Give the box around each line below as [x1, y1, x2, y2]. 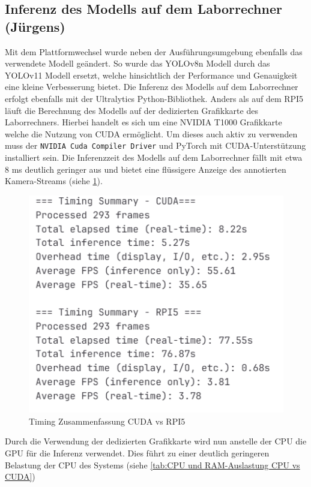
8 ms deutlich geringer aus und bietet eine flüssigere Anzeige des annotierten [5, 163, 286, 175]
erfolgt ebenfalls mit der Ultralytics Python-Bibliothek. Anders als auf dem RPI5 [5, 92, 304, 104]
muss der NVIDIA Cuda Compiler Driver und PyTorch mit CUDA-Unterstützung [5, 139, 306, 152]
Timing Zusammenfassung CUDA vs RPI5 [29, 414, 186, 427]
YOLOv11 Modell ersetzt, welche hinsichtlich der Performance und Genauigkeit [5, 68, 298, 81]
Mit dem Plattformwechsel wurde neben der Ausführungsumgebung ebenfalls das [5, 45, 303, 58]
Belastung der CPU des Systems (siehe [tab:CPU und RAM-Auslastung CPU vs [5, 458, 300, 471]
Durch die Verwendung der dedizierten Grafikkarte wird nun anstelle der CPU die [5, 435, 307, 447]
